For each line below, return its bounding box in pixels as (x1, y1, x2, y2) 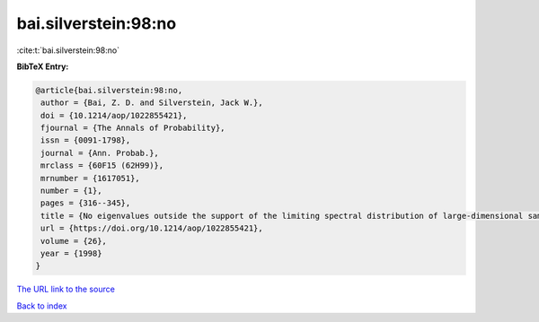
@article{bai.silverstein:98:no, (35, 85, 183, 95)
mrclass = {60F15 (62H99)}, (40, 161, 164, 170)
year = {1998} (40, 248, 102, 258)
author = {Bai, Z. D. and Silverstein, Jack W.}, (40, 98, 264, 108)
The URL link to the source (16, 283, 116, 295)
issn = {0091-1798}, (40, 135, 131, 145)
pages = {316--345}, (40, 198, 131, 208)
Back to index (16, 300, 67, 311)
